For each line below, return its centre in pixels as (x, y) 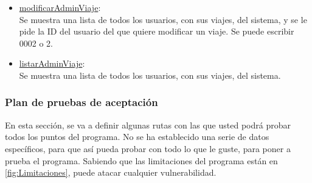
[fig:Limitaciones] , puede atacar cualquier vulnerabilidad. (111, 172)
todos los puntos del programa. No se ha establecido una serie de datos (137, 137)
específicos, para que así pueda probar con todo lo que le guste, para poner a (148, 148)
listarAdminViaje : (52, 63)
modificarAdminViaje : (60, 7)
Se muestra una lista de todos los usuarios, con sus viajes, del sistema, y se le (163, 19)
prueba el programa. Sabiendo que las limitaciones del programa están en (141, 160)
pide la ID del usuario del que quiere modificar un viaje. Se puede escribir (157, 31)
